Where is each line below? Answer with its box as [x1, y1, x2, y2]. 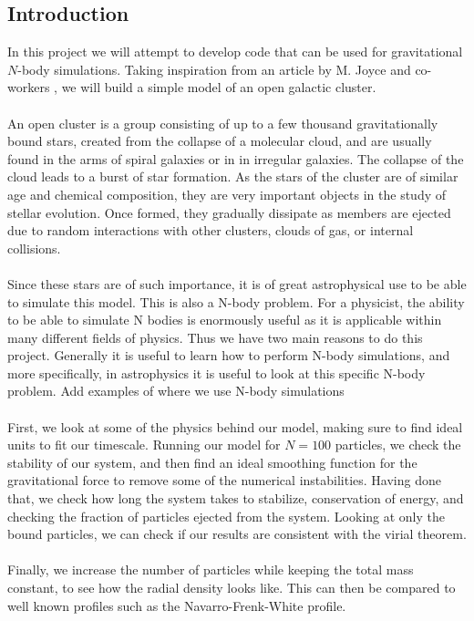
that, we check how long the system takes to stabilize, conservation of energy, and [7, 489, 464, 508]
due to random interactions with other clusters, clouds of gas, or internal [7, 221, 414, 240]
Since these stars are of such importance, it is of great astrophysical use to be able [7, 274, 467, 293]
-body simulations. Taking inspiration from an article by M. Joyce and [17, 59, 411, 78]
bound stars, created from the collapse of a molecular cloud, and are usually [7, 131, 432, 150]
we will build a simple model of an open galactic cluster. [61, 78, 376, 97]
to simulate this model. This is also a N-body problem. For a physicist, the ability [7, 292, 465, 311]
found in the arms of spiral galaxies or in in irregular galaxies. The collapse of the [7, 149, 464, 168]
